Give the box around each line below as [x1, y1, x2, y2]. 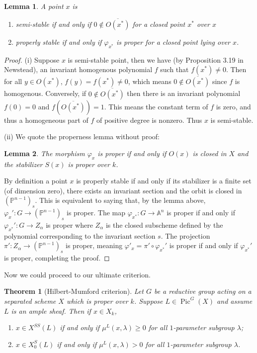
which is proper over [66, 295, 128, 306]
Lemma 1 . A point [4, 1, 64, 11]
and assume [217, 295, 253, 306]
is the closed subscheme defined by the [105, 220, 223, 230]
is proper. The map [67, 207, 125, 218]
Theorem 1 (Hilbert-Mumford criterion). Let [4, 286, 144, 296]
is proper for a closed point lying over [116, 36, 230, 47]
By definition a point [4, 176, 68, 186]
